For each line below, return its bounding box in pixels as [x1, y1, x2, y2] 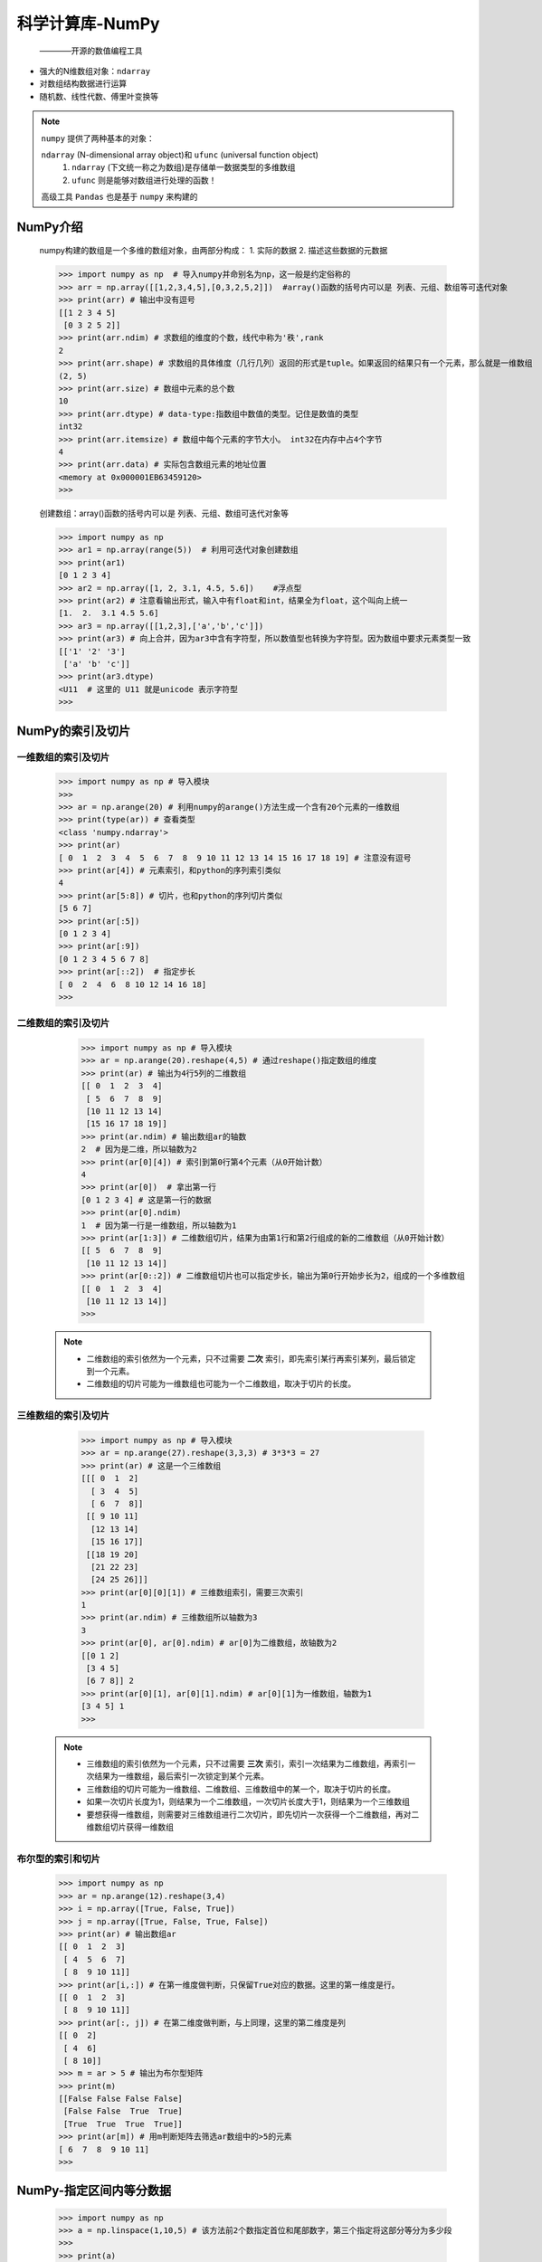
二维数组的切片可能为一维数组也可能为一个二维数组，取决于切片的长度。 [86, 1378, 357, 1389]
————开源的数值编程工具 [39, 45, 143, 56]
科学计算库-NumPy [16, 14, 160, 33]
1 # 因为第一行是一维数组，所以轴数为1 [81, 1220, 237, 1231]
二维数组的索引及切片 [16, 1017, 110, 1030]
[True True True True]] [63, 2118, 183, 2129]
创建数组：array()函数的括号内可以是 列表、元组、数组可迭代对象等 [39, 508, 290, 519]
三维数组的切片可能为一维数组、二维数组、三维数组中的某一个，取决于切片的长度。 [86, 1783, 395, 1794]
